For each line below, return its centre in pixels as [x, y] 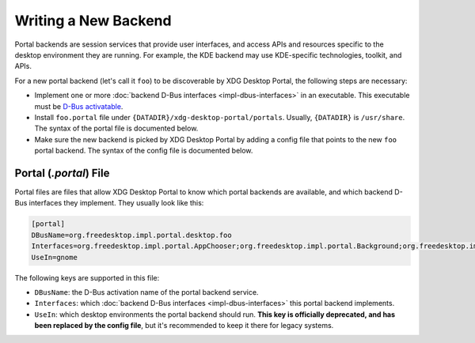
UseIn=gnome [55, 257]
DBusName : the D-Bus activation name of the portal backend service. [146, 292]
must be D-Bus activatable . [79, 106]
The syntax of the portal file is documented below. [116, 128]
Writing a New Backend [93, 21]
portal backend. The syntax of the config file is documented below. [144, 151]
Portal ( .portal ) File [62, 173]
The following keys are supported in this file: [87, 277]
